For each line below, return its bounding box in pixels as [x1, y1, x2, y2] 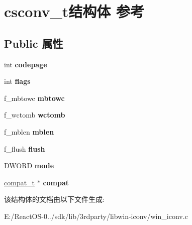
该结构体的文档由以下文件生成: [4, 194, 105, 204]
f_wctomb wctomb [4, 109, 65, 120]
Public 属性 [4, 35, 63, 51]
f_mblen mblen [4, 126, 54, 137]
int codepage [4, 59, 47, 69]
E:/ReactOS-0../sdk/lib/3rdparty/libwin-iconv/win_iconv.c [4, 210, 188, 221]
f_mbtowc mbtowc [4, 92, 65, 103]
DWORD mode [4, 160, 54, 171]
